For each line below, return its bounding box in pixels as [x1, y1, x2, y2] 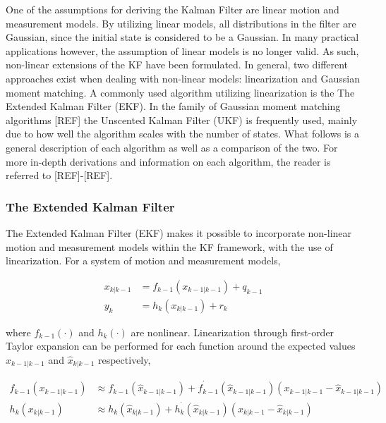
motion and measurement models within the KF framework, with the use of [6, 239, 333, 254]
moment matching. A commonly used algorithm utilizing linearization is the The [6, 85, 355, 99]
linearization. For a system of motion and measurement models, [6, 253, 281, 268]
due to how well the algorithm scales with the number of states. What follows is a [6, 126, 359, 141]
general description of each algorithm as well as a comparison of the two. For [6, 140, 338, 154]
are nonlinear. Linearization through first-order [131, 324, 334, 339]
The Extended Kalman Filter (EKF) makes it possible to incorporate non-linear [6, 225, 352, 240]
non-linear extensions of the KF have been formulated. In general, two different [6, 57, 349, 72]
